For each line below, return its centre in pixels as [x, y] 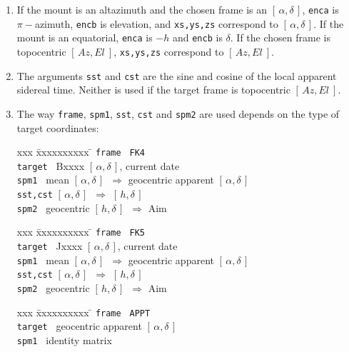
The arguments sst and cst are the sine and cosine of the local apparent [177, 75]
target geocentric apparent [79, 326]
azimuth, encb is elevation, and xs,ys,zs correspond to [156, 23]
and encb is [197, 37]
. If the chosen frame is [280, 37]
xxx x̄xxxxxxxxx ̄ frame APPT [84, 312]
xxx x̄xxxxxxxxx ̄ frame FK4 [81, 152]
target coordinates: [58, 127]
